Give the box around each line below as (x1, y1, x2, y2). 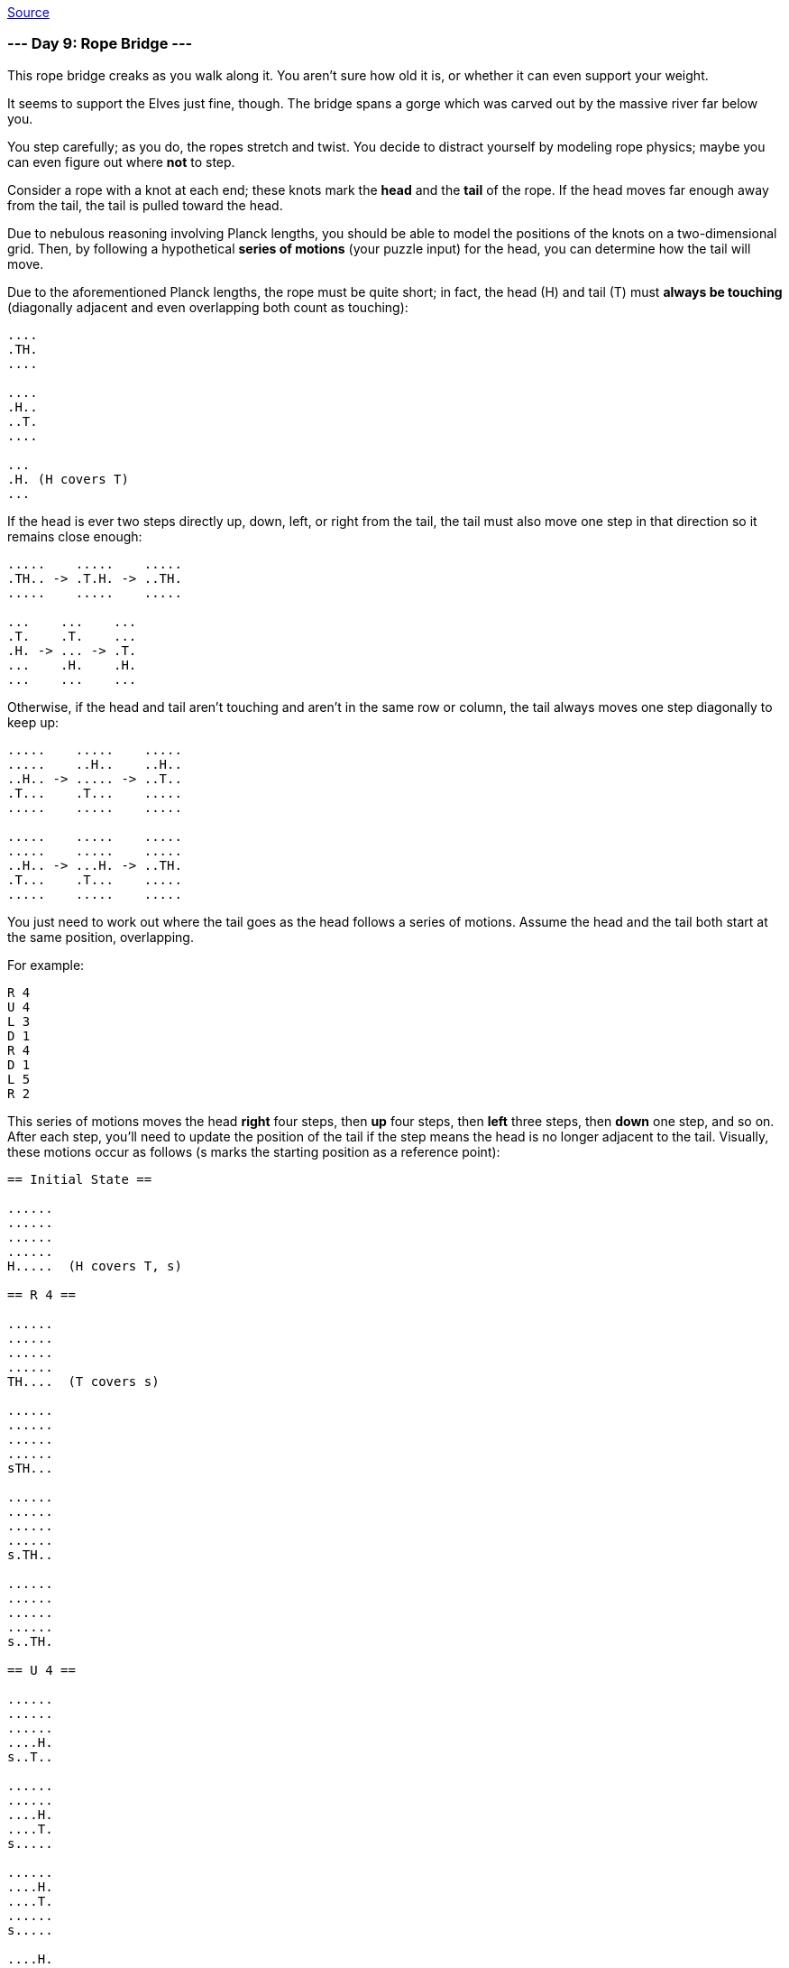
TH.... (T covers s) (7, 1373, 160, 1389)
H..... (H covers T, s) (7, 1258, 182, 1273)
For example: (7, 956, 85, 973)
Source (7, 5, 50, 20)
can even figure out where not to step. (7, 153, 235, 170)
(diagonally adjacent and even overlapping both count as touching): (7, 299, 408, 315)
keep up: (7, 714, 60, 730)
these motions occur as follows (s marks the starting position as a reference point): (7, 1143, 500, 1160)
